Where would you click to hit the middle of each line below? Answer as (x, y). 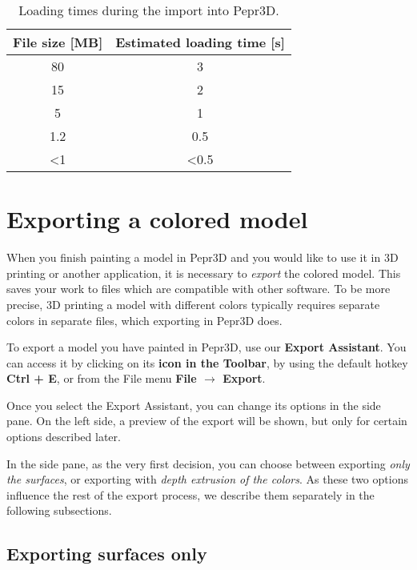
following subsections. (59, 510)
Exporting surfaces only (107, 554)
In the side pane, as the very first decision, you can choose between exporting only (208, 463)
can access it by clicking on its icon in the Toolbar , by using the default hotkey (207, 362)
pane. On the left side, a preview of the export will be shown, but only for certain (207, 421)
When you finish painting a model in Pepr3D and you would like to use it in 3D (202, 257)
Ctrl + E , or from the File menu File (102, 378)
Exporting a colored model (157, 219)
